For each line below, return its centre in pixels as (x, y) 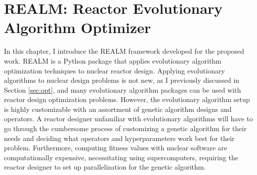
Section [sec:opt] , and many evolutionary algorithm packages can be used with (123, 89)
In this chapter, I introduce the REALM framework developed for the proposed (124, 51)
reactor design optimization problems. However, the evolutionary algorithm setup (127, 99)
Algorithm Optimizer (78, 27)
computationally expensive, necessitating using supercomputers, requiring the (121, 157)
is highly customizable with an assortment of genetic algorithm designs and (118, 109)
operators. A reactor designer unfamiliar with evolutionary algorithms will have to (128, 119)
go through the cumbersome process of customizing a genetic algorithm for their (125, 128)
